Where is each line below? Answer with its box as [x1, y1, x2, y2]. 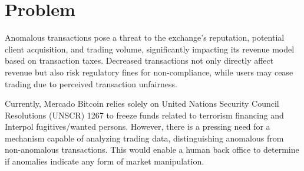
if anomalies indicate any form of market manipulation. [5, 155, 204, 167]
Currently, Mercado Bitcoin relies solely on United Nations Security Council [5, 97, 279, 110]
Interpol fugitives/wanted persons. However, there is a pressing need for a [5, 120, 270, 133]
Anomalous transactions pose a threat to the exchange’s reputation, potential [5, 31, 285, 44]
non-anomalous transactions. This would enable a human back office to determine [5, 143, 299, 156]
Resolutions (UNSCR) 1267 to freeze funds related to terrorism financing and [5, 108, 284, 121]
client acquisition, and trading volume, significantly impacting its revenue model [5, 42, 295, 55]
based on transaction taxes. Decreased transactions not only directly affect [5, 54, 274, 67]
